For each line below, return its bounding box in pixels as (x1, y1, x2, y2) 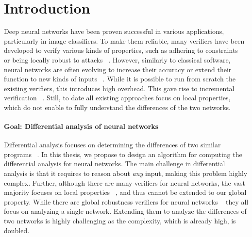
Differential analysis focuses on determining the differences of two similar (4, 140, 221, 150)
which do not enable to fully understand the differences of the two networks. (4, 102, 231, 112)
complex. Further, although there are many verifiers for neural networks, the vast (4, 177, 246, 188)
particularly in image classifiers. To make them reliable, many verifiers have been (4, 35, 245, 46)
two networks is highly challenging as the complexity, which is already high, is (4, 216, 236, 226)
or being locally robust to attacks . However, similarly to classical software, (4, 54, 231, 64)
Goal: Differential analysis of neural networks (4, 121, 159, 131)
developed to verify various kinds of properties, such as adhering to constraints (4, 45, 238, 55)
